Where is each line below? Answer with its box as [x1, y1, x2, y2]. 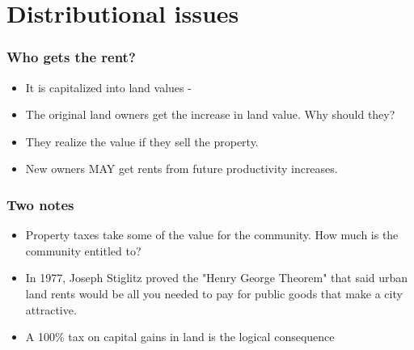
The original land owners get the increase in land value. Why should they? [25, 106, 395, 123]
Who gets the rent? [6, 47, 136, 67]
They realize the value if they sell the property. [25, 133, 259, 150]
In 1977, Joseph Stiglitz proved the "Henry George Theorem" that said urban [25, 269, 408, 286]
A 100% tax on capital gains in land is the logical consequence [25, 328, 335, 345]
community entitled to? [25, 242, 142, 259]
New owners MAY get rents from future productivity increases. [25, 160, 338, 177]
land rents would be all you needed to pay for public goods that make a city [25, 285, 403, 302]
